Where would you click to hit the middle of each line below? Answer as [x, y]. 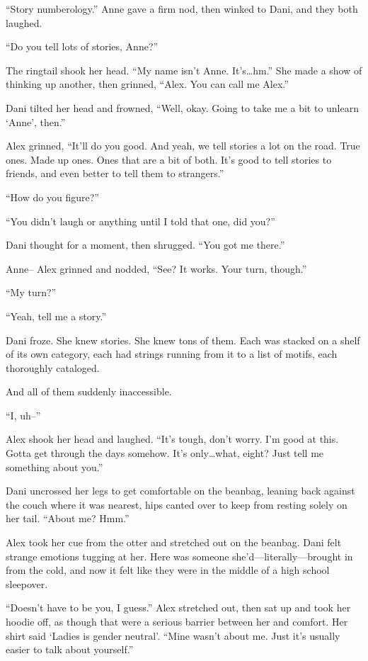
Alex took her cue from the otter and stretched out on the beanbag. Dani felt [174, 542]
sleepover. [27, 583]
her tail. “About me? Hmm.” [68, 518]
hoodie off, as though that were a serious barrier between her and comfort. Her [177, 621]
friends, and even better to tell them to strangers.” [115, 173]
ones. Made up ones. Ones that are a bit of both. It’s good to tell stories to [169, 159]
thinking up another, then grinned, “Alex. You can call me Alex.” [147, 84]
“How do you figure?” [52, 197]
